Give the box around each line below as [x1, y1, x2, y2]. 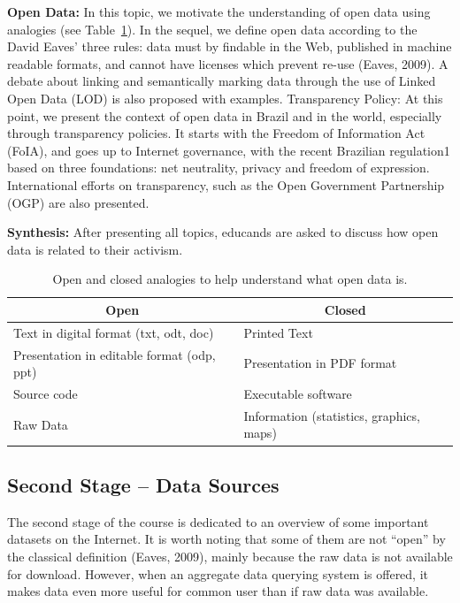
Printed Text [243, 323, 313, 341]
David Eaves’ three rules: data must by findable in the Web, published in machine [7, 37, 452, 56]
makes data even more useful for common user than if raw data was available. [7, 582, 429, 600]
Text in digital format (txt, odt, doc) [13, 323, 214, 341]
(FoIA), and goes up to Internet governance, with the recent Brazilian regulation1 [7, 141, 450, 159]
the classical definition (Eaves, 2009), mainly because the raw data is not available [7, 546, 453, 565]
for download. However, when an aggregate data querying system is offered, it [7, 564, 429, 583]
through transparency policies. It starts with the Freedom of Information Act [7, 124, 425, 142]
